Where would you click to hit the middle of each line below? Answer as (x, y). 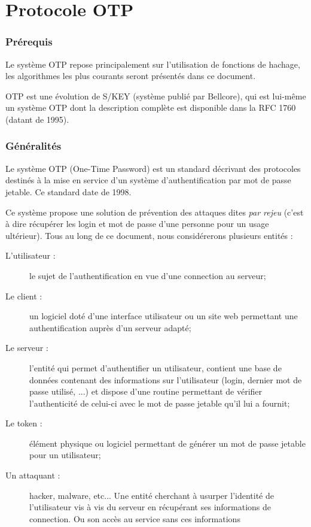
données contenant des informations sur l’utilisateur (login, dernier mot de (166, 379)
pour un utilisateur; (65, 455)
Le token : (24, 423)
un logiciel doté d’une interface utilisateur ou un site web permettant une (164, 316)
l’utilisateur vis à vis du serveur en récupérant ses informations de (150, 507)
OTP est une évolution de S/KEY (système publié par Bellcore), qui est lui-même (156, 96)
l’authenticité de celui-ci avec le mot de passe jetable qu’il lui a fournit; (160, 403)
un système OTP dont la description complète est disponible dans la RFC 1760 (151, 107)
